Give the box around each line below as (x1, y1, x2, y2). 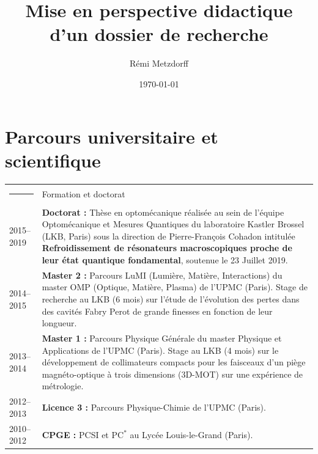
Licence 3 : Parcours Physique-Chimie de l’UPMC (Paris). (42, 401, 266, 414)
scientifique (5, 147, 101, 172)
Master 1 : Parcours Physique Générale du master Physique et (42, 332, 282, 345)
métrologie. (42, 379, 84, 392)
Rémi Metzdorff (130, 57, 188, 70)
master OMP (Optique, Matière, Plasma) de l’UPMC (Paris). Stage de (42, 280, 308, 293)
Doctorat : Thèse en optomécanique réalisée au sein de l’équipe (42, 205, 284, 218)
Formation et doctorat (42, 188, 125, 200)
